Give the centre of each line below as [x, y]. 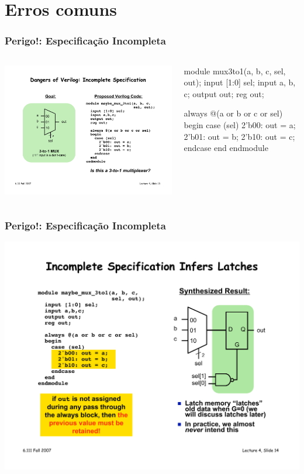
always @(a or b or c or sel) [233, 113]
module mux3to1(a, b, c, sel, [235, 71]
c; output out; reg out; [224, 93]
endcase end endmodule [226, 148]
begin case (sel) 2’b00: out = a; [240, 124]
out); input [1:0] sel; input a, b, [240, 82]
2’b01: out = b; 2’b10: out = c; [239, 136]
